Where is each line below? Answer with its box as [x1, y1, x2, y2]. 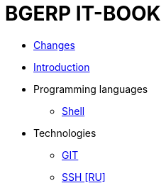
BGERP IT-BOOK [5, 1, 161, 26]
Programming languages [33, 82, 148, 95]
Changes [33, 38, 75, 51]
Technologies [33, 126, 96, 139]
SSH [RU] [62, 170, 106, 183]
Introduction [33, 60, 90, 73]
